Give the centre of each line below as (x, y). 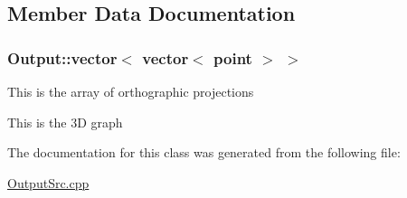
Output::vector (62, 57)
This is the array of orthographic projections (131, 91)
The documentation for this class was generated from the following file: (204, 152)
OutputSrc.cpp (48, 182)
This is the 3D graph (65, 122)
